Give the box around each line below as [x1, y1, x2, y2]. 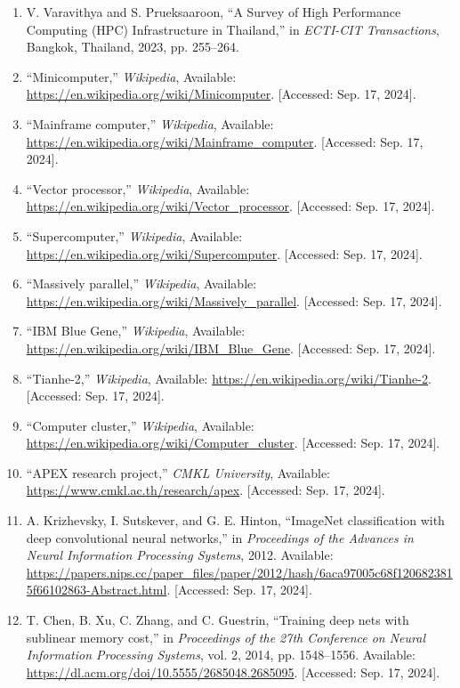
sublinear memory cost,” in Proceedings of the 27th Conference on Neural [26, 627, 426, 646]
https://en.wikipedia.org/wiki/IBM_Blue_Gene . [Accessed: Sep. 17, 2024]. [26, 338, 436, 357]
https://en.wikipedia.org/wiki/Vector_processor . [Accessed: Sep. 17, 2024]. [26, 197, 435, 215]
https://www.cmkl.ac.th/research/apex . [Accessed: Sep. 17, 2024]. [26, 481, 385, 499]
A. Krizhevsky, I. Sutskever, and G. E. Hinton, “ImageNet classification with [26, 511, 445, 530]
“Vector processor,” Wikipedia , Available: [26, 179, 250, 198]
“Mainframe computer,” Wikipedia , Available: [26, 114, 274, 133]
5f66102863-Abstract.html [26, 580, 167, 599]
